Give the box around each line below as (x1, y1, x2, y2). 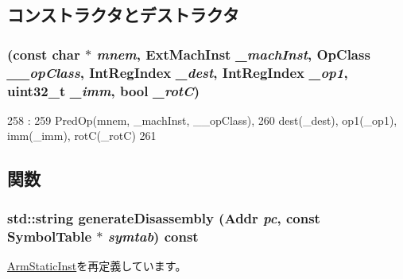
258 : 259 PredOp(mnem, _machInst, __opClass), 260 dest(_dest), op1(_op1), (7, 111, 397, 128)
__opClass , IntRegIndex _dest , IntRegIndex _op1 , (7, 62, 348, 82)
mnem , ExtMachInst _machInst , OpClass (96, 44, 370, 64)
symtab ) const (107, 226, 199, 246)
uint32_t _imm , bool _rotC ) (7, 80, 200, 100)
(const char (7, 44, 80, 64)
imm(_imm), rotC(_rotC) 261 (7, 127, 157, 144)
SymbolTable (7, 226, 92, 246)
